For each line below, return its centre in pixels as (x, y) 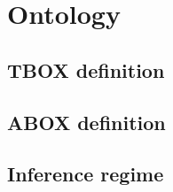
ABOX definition (86, 122)
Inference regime (86, 174)
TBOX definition (86, 69)
